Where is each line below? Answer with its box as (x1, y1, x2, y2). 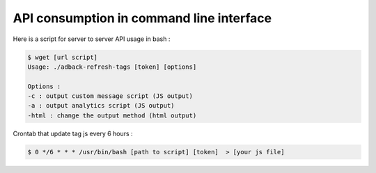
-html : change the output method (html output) (27, 111, 197, 120)
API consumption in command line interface (13, 10, 272, 26)
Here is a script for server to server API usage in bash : (13, 35, 171, 43)
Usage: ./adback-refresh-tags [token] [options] (27, 63, 197, 71)
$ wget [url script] (27, 53, 97, 61)
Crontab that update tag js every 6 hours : (13, 129, 133, 138)
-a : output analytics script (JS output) (27, 101, 175, 110)
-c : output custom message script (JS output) (27, 92, 193, 100)
